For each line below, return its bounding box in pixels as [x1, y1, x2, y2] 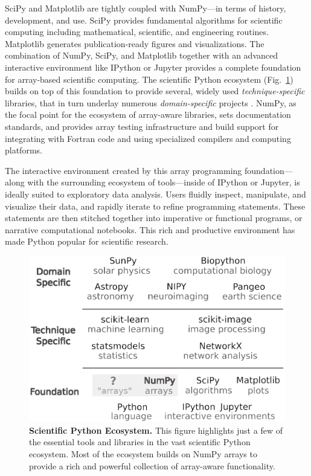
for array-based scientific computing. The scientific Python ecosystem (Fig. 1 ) [5, 72, 293, 85]
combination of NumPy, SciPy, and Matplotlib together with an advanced [5, 49, 278, 62]
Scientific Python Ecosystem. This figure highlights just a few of [29, 423, 283, 436]
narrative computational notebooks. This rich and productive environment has [5, 223, 295, 236]
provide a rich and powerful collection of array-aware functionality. [29, 459, 275, 472]
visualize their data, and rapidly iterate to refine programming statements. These [5, 199, 306, 212]
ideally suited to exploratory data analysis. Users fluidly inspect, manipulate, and [5, 187, 306, 200]
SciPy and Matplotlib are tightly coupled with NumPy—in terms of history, [5, 2, 286, 14]
